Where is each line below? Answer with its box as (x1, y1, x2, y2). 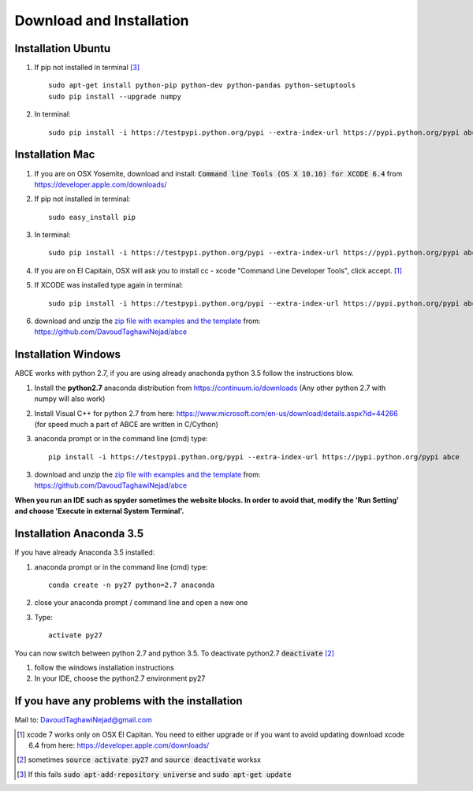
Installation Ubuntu (14, 42, 111, 55)
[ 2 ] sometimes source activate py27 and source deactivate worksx (17, 755, 262, 764)
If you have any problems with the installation (14, 694, 244, 708)
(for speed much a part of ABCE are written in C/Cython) (34, 419, 218, 429)
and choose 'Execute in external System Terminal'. (14, 507, 184, 516)
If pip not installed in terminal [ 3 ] (34, 63, 140, 72)
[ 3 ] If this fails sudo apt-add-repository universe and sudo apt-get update (17, 769, 292, 779)
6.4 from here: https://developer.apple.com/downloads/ (28, 741, 210, 750)
